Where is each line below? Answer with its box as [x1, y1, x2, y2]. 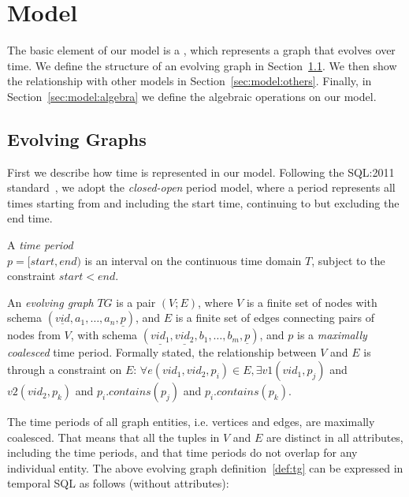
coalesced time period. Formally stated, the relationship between [7, 344, 317, 361]
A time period [7, 237, 73, 253]
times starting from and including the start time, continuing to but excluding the [7, 194, 400, 211]
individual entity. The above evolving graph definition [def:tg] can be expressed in [7, 459, 403, 476]
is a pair [116, 293, 156, 310]
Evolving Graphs [7, 126, 147, 151]
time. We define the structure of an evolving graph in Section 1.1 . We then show [7, 57, 397, 73]
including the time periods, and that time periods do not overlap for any [7, 444, 358, 461]
